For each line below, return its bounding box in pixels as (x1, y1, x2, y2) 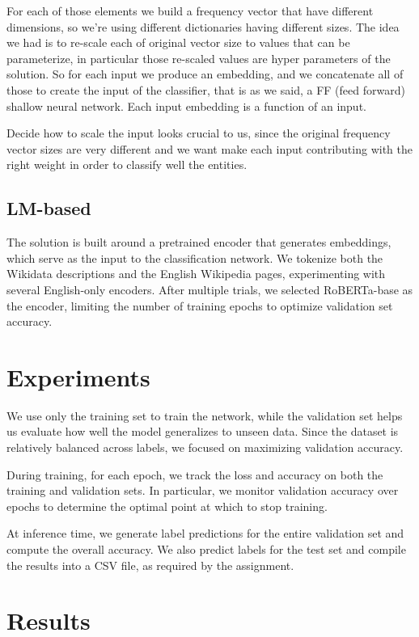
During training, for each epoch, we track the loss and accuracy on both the (6, 466, 383, 483)
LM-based (6, 196, 91, 221)
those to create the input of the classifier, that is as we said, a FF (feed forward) (6, 81, 405, 98)
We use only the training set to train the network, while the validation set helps (6, 407, 403, 424)
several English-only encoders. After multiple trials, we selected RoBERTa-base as (6, 281, 413, 297)
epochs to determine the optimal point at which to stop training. (6, 497, 328, 514)
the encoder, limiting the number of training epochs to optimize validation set (6, 297, 393, 314)
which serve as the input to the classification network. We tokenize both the (6, 249, 383, 266)
